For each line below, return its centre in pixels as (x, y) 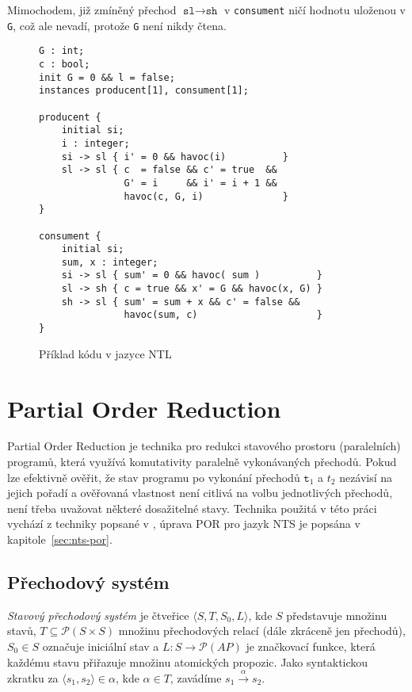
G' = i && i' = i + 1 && (200, 183)
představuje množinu (337, 615)
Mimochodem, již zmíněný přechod (92, 10)
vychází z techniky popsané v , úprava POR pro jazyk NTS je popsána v (184, 524)
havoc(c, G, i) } (206, 196)
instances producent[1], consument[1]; (144, 91)
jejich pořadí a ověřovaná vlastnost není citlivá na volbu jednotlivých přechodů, (200, 493)
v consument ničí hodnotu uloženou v (315, 10)
